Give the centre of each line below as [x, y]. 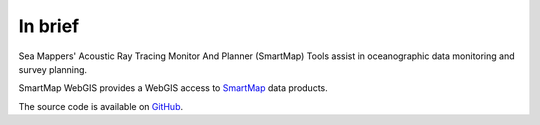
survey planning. [53, 69]
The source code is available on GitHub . [101, 106]
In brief [49, 26]
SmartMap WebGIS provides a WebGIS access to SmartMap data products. [173, 88]
